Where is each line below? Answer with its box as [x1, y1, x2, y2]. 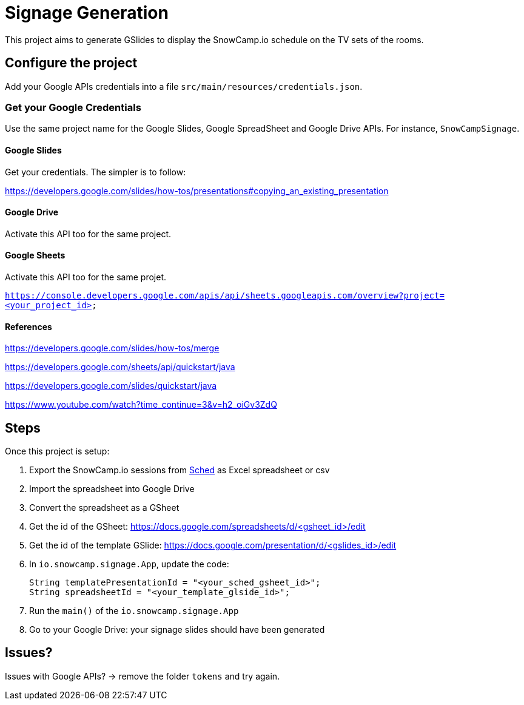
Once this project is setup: [5, 446, 110, 457]
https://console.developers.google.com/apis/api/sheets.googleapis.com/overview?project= [5, 291, 445, 300]
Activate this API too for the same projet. [5, 272, 166, 282]
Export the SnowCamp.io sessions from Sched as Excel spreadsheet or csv [29, 465, 330, 476]
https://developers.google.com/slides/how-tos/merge [5, 343, 220, 354]
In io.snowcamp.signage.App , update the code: [29, 559, 229, 570]
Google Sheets [5, 250, 65, 261]
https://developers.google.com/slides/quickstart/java [5, 380, 217, 391]
